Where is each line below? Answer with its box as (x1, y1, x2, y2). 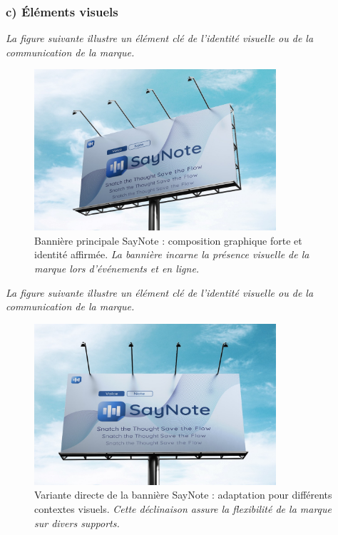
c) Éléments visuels (6, 2, 118, 20)
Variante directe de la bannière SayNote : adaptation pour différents (34, 487, 332, 502)
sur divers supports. (34, 515, 120, 530)
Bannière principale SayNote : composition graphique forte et (34, 233, 302, 248)
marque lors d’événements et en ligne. (34, 261, 200, 276)
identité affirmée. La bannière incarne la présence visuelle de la (34, 247, 309, 262)
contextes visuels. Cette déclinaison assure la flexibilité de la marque (34, 501, 332, 516)
